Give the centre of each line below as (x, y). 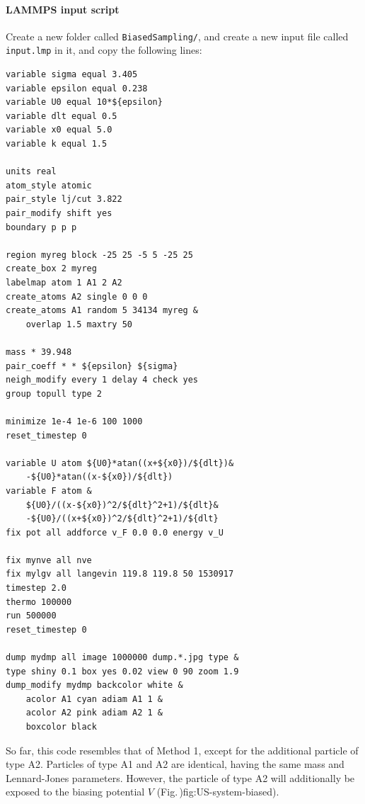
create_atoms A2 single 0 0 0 (77, 296)
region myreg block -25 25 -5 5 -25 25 (99, 255)
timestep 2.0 (36, 588)
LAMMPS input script (63, 9)
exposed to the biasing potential (75, 792)
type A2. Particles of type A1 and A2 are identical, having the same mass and (175, 764)
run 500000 (31, 616)
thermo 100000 (39, 602)
